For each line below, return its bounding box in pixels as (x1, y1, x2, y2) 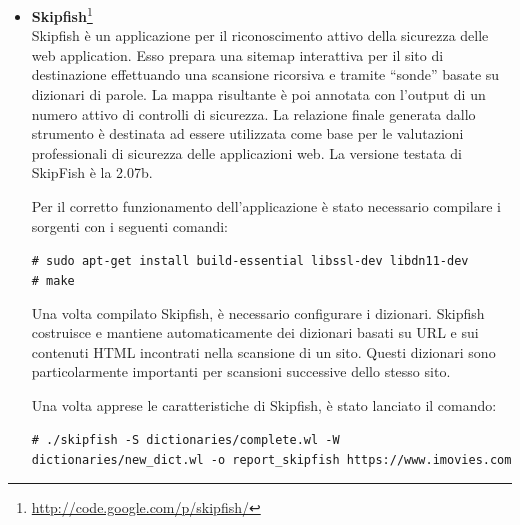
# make (31, 273, 75, 288)
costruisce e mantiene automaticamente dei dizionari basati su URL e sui (31, 322, 479, 343)
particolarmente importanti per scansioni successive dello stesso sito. (31, 361, 451, 382)
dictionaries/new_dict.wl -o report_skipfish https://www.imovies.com (31, 453, 512, 468)
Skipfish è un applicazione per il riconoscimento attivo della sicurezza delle (31, 25, 489, 46)
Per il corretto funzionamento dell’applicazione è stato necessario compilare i (31, 196, 502, 216)
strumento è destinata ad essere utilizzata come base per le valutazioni (31, 123, 464, 144)
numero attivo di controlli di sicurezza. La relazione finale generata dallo (31, 103, 476, 124)
